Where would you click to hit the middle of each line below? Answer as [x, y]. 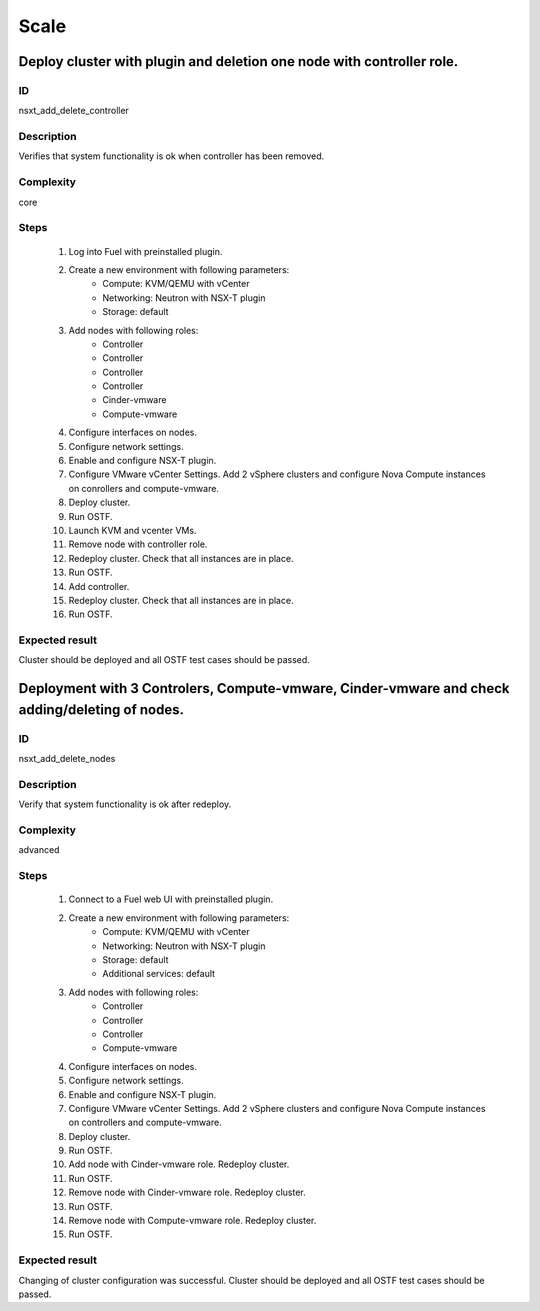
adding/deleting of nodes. [101, 709]
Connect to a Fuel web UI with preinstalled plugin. [171, 899]
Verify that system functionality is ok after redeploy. [125, 804]
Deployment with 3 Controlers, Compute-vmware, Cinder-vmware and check [264, 688]
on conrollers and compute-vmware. [144, 488]
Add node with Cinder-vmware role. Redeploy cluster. [179, 1164]
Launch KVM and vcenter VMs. [132, 530]
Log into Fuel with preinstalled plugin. [145, 251]
